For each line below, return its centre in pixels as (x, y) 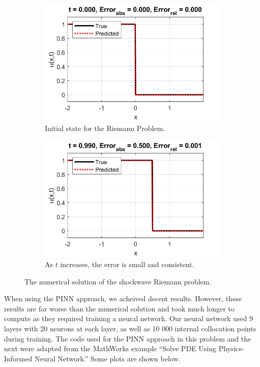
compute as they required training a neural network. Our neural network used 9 (128, 318)
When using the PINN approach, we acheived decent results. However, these (123, 298)
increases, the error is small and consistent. (127, 264)
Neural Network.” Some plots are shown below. (107, 358)
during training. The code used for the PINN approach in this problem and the (128, 338)
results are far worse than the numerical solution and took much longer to (119, 308)
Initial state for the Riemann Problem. (105, 128)
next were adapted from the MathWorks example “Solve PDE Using (110, 348)
